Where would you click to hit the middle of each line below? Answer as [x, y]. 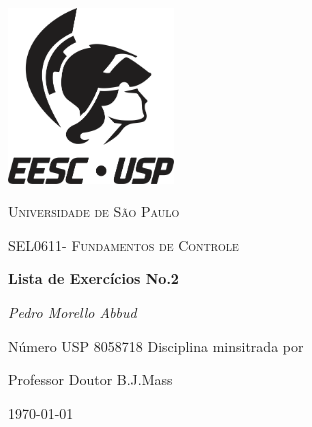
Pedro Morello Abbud [72, 311]
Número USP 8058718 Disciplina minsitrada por [156, 345]
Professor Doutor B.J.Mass [90, 379]
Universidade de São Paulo [94, 211]
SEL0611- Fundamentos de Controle [123, 244]
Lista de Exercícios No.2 [93, 278]
